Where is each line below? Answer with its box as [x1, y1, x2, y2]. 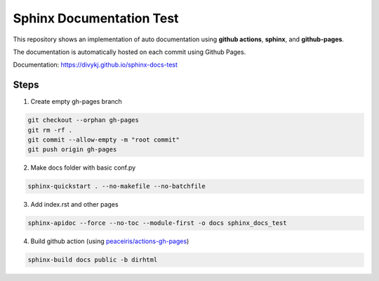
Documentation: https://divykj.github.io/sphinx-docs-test [13, 60, 178, 69]
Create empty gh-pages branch [30, 97, 122, 106]
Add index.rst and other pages [30, 200, 119, 209]
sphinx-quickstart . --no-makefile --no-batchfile [27, 182, 206, 191]
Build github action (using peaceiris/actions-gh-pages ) [30, 237, 189, 245]
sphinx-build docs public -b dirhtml [27, 256, 158, 264]
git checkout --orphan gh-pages [27, 116, 140, 124]
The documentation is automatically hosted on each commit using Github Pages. [13, 48, 246, 56]
